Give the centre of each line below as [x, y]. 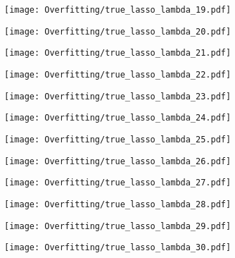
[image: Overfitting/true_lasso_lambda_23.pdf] [118, 96]
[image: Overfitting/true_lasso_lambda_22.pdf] [118, 74]
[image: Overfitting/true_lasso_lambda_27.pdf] [118, 183]
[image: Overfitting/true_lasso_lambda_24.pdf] [118, 118]
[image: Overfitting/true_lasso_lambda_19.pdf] [118, 10]
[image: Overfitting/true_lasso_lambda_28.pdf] [118, 204]
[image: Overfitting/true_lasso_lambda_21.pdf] [118, 53]
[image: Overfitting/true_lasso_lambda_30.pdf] [118, 248]
